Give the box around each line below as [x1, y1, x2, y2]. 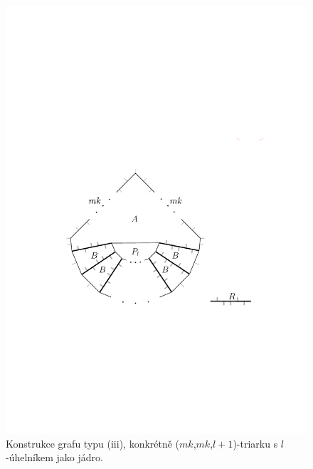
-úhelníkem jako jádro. [6, 450, 103, 465]
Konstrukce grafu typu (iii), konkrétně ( [6, 435, 180, 450]
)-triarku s [233, 435, 278, 450]
